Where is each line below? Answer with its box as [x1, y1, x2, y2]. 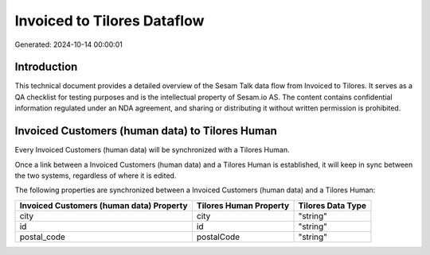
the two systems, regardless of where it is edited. [14, 171, 177, 180]
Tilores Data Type [298, 199, 366, 211]
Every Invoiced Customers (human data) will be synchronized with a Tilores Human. [14, 145, 290, 155]
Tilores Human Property [196, 199, 290, 211]
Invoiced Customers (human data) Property [19, 199, 188, 211]
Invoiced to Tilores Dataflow [14, 12, 205, 29]
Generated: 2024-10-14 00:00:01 [14, 40, 123, 49]
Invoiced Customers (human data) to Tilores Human [14, 124, 278, 138]
